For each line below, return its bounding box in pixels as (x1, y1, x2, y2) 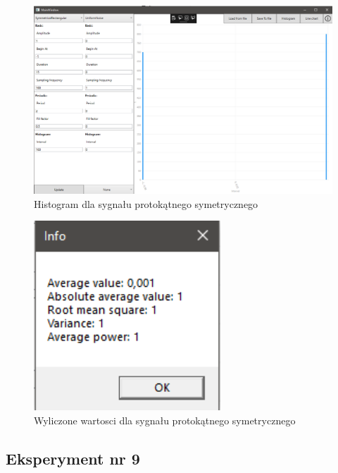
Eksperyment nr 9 (6, 447, 140, 469)
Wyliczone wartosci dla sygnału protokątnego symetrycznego (34, 412, 296, 427)
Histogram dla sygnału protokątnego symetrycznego (34, 196, 258, 211)
